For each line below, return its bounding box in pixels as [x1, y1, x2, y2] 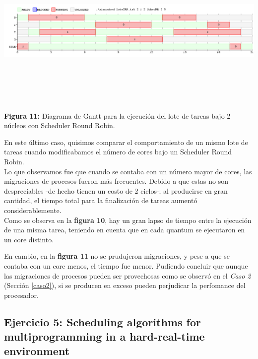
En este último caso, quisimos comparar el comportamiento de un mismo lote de [4, 137, 248, 147]
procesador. [4, 289, 39, 300]
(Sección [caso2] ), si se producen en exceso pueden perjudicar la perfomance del [4, 280, 246, 290]
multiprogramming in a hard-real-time [4, 329, 205, 344]
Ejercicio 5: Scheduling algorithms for [4, 314, 201, 329]
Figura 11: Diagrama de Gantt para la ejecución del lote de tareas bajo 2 [4, 110, 231, 121]
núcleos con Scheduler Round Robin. [4, 120, 115, 131]
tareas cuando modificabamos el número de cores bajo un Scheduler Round [4, 146, 232, 157]
